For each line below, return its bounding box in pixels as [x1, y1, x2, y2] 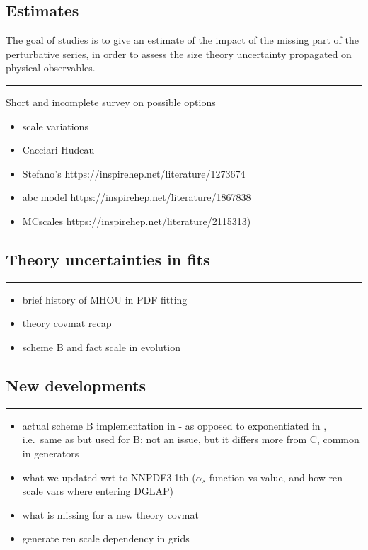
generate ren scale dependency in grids [22, 531, 190, 546]
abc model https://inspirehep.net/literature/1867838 [22, 190, 251, 205]
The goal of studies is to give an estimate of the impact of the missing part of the [6, 33, 360, 47]
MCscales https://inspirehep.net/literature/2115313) [22, 213, 251, 228]
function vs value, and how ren [209, 469, 343, 484]
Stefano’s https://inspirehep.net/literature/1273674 [22, 166, 246, 181]
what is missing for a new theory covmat [22, 507, 199, 522]
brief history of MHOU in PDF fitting [22, 292, 188, 306]
